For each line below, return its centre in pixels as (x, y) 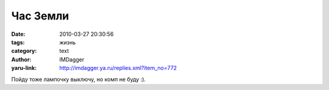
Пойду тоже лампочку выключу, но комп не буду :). (79, 79)
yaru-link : (24, 68)
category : (24, 51)
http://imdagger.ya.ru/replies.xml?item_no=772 (118, 68)
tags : (18, 42)
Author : (21, 59)
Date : (18, 34)
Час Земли (40, 16)
